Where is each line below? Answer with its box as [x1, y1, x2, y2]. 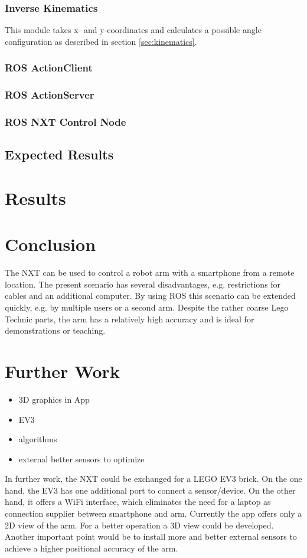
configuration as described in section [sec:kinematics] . [5, 35, 197, 47]
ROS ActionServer [5, 87, 94, 102]
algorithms [18, 433, 57, 445]
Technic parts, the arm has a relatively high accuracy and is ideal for [5, 312, 254, 325]
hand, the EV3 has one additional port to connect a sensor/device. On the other [5, 484, 296, 496]
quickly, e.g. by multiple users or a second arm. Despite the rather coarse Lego [5, 301, 289, 313]
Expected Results [5, 145, 114, 164]
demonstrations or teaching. [5, 324, 106, 337]
